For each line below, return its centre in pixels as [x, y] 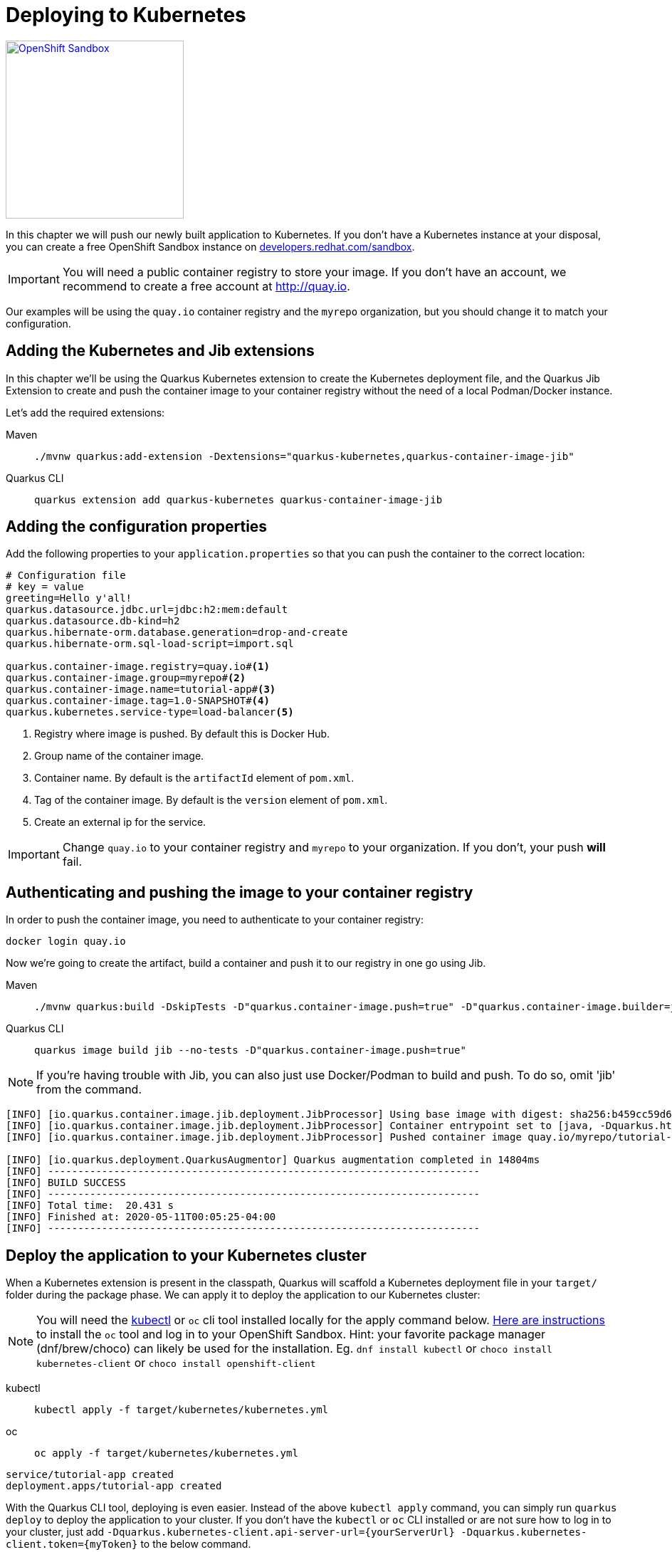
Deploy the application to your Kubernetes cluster [186, 1255]
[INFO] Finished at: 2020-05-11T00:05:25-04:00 [141, 1217]
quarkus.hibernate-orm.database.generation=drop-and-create [177, 633]
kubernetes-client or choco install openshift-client [176, 1363]
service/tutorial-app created [90, 1475]
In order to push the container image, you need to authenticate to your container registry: [215, 920]
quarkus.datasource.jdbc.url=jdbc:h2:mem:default [147, 610]
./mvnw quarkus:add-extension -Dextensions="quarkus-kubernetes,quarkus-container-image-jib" [304, 456]
